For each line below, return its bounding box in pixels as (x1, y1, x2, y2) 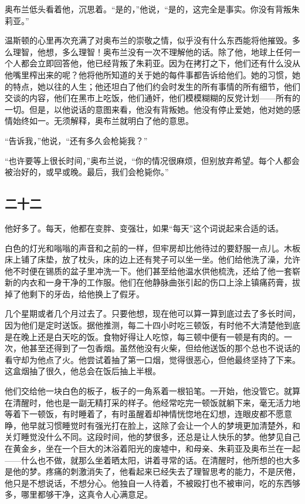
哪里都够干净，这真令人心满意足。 (21, 488, 152, 500)
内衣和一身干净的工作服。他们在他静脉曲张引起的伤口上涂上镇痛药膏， (21, 276, 292, 288)
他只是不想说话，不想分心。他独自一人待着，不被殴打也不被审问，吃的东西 (5, 476, 292, 489)
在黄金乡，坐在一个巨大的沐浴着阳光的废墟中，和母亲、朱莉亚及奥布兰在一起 (5, 442, 300, 455)
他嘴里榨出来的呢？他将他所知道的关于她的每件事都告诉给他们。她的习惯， (5, 68, 292, 80)
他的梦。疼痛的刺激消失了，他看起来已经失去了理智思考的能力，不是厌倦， (12, 465, 300, 478)
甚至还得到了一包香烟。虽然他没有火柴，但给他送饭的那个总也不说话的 (29, 342, 300, 354)
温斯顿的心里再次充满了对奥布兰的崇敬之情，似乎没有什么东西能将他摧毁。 (5, 34, 292, 46)
